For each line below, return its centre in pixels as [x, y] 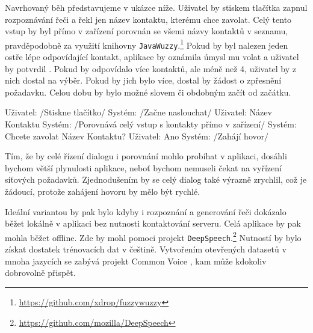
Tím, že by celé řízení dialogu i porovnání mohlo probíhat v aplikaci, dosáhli [146, 156]
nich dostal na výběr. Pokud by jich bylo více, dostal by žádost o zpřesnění [143, 80]
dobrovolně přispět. [40, 273]
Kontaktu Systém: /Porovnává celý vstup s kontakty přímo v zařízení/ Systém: [151, 124]
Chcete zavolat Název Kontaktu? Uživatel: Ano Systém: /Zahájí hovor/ [137, 136]
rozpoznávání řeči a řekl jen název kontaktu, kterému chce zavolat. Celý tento [148, 19]
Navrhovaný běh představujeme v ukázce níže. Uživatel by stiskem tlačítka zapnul [156, 7]
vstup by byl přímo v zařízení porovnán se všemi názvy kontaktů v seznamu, [147, 31]
